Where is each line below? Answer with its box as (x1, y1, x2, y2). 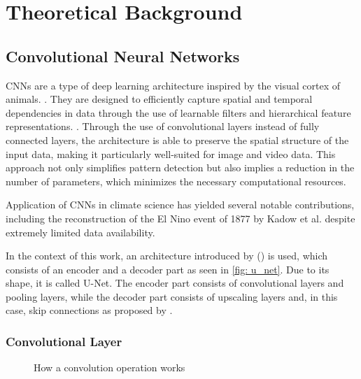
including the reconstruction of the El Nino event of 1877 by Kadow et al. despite (6, 210, 355, 225)
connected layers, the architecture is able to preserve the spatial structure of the (6, 132, 349, 147)
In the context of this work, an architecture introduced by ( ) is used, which (6, 248, 328, 263)
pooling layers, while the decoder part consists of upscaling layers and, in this (6, 289, 338, 303)
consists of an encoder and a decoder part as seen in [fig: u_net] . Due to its (6, 262, 330, 276)
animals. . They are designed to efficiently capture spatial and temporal (6, 92, 313, 106)
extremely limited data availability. (6, 224, 155, 239)
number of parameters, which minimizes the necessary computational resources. (6, 173, 346, 188)
